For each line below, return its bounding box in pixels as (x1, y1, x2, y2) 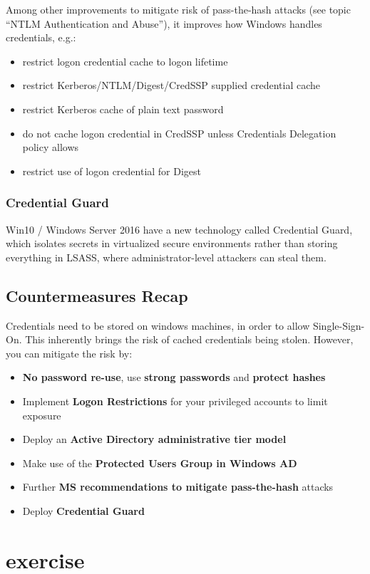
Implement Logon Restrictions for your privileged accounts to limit (22, 393, 328, 408)
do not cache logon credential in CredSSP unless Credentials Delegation (22, 125, 336, 140)
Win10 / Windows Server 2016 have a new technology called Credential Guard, (6, 221, 353, 236)
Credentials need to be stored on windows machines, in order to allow (6, 318, 310, 333)
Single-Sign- (312, 318, 365, 333)
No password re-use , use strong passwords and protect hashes (22, 370, 326, 385)
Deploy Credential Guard (22, 503, 145, 518)
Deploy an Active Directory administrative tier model (22, 432, 287, 447)
